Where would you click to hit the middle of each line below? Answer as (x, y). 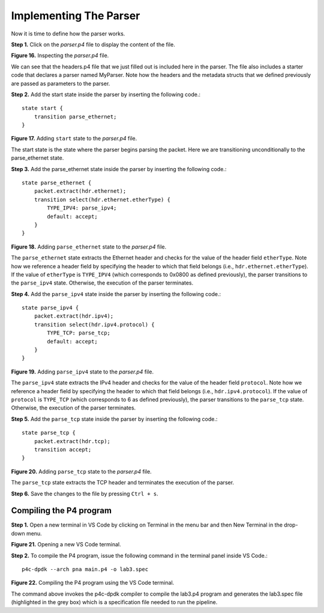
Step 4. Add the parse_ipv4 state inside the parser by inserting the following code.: (116, 294)
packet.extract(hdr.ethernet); (80, 191)
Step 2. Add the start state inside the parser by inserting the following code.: (106, 94)
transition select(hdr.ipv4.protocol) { (94, 325)
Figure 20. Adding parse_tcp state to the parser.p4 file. (82, 471)
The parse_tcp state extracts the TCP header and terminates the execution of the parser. (122, 483)
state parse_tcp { (49, 433)
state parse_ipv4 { (50, 308)
